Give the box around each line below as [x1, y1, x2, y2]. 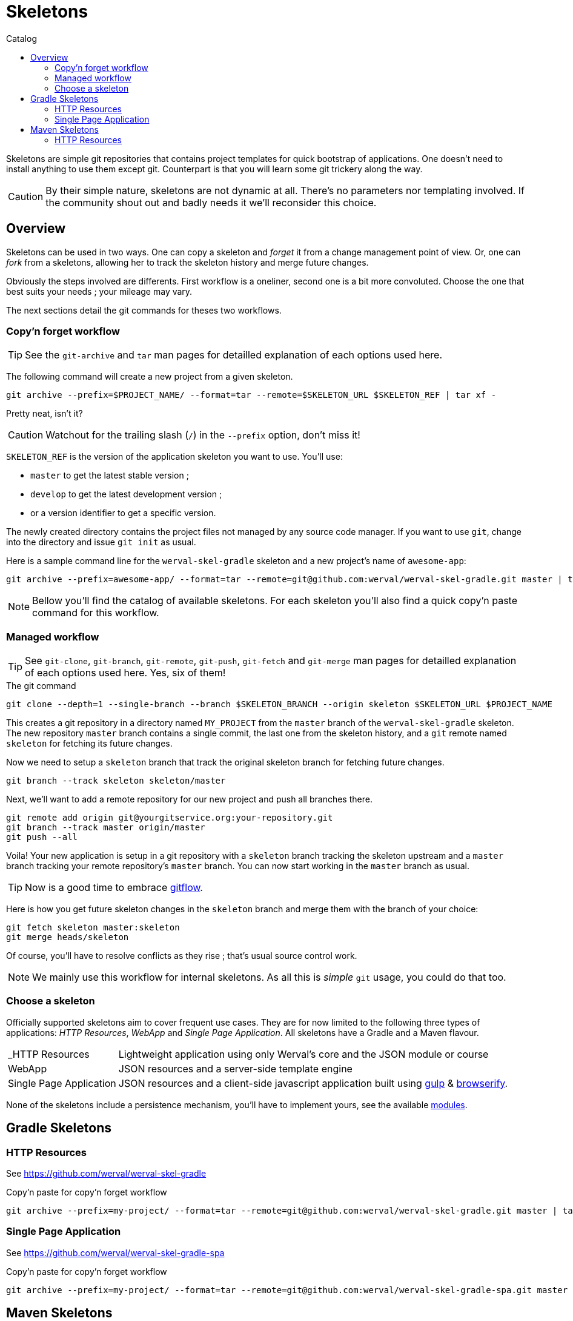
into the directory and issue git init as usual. [6, 537, 196, 548]
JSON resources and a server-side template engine [118, 1062, 353, 1075]
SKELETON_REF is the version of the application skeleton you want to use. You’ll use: [6, 451, 343, 462]
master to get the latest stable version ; [30, 470, 189, 481]
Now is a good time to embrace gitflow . [25, 881, 203, 894]
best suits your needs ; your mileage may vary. [6, 286, 193, 297]
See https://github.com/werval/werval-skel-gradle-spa [6, 1247, 225, 1258]
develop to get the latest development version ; [30, 489, 222, 500]
